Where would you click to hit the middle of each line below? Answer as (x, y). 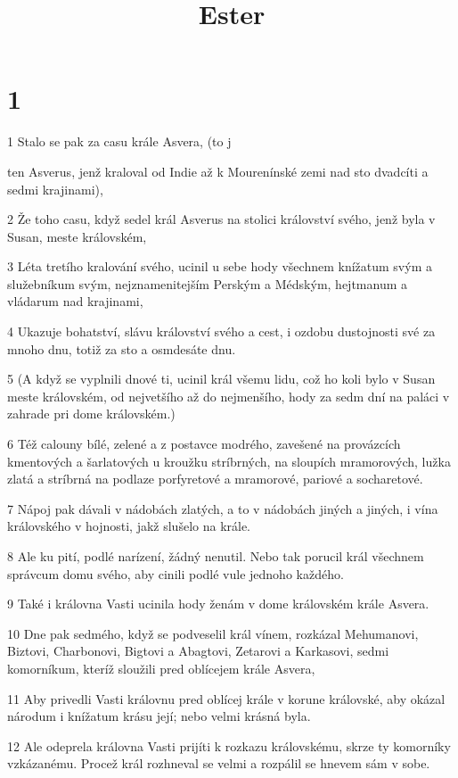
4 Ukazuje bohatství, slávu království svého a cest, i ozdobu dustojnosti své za (221, 331)
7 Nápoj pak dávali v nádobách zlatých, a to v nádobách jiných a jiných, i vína (223, 508)
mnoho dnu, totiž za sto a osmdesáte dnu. (122, 348)
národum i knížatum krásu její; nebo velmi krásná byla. (159, 716)
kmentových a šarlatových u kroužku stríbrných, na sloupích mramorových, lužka (229, 461)
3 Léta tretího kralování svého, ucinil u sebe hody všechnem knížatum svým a (220, 266)
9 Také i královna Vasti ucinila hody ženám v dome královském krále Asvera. (218, 604)
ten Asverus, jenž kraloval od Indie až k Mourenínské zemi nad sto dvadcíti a (218, 171)
